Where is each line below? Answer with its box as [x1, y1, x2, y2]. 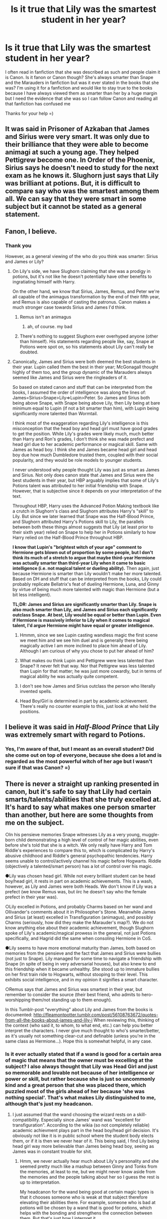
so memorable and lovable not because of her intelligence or [5, 1069, 155, 1076]
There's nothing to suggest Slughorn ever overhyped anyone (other [19, 333, 158, 339]
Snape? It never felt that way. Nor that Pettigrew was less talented [19, 663, 155, 669]
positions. [19, 708, 40, 714]
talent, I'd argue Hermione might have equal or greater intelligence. [12, 622, 155, 628]
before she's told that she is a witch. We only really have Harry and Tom [5, 842, 153, 848]
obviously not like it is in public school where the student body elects [12, 1132, 154, 1139]
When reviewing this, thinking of [93, 1017, 160, 1023]
